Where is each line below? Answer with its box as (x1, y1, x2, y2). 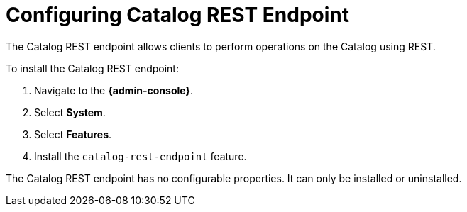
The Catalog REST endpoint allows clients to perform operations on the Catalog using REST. (6, 40, 436, 52)
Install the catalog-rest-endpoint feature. (34, 150, 247, 162)
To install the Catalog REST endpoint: (6, 62, 179, 74)
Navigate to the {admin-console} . (34, 84, 194, 96)
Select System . (34, 106, 106, 118)
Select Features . (34, 128, 112, 140)
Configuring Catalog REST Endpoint (6, 3, 349, 27)
